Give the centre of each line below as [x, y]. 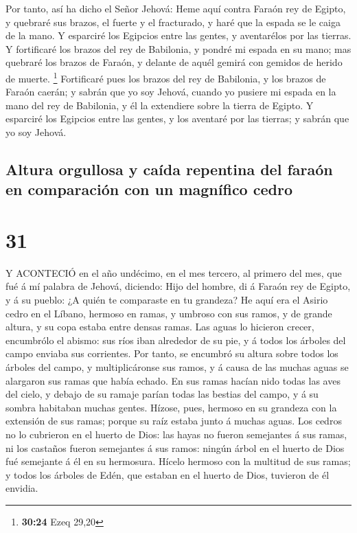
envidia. [22, 488]
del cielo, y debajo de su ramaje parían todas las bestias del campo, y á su [162, 394]
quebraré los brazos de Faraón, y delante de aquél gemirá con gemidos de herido [174, 62]
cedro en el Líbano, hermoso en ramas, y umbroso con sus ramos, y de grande [169, 313]
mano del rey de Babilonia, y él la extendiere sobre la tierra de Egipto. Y [160, 105]
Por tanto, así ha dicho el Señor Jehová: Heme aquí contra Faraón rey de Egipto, [176, 8]
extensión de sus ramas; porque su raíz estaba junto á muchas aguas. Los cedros [174, 421]
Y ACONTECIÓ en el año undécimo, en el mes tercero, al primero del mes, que [174, 272]
